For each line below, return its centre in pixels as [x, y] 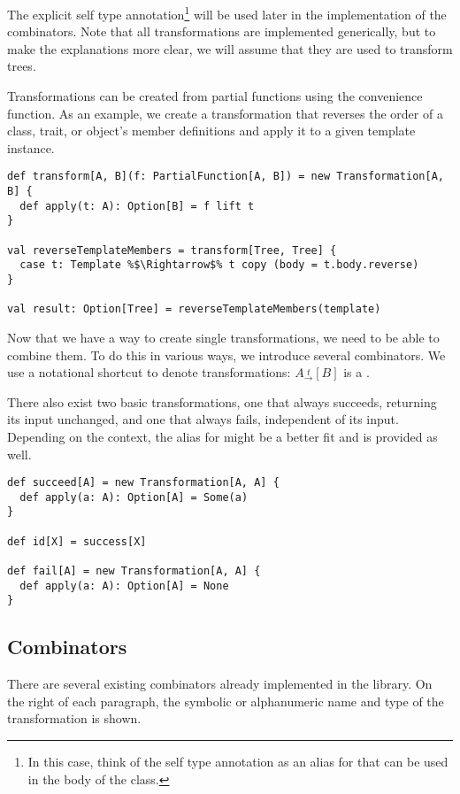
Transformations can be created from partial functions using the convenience [215, 96]
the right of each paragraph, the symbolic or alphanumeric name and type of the [226, 701]
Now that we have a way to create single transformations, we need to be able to [223, 337]
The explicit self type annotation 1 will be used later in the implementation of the [227, 13]
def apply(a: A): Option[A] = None [124, 586]
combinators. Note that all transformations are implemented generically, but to [222, 31]
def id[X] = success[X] [77, 541]
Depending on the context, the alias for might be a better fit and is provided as [222, 436]
